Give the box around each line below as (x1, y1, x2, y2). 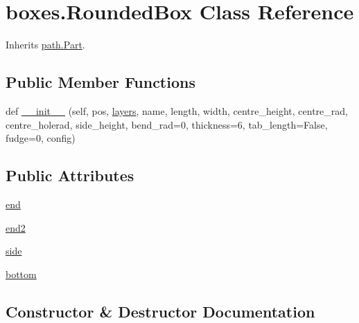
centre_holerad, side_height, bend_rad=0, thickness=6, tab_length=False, (6, 117, 328, 131)
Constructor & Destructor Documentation (6, 300, 315, 322)
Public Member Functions (6, 71, 195, 93)
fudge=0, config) (6, 131, 76, 145)
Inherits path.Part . (6, 37, 85, 52)
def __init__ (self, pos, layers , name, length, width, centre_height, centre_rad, (6, 103, 348, 118)
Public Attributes (6, 165, 134, 186)
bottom (6, 266, 37, 281)
